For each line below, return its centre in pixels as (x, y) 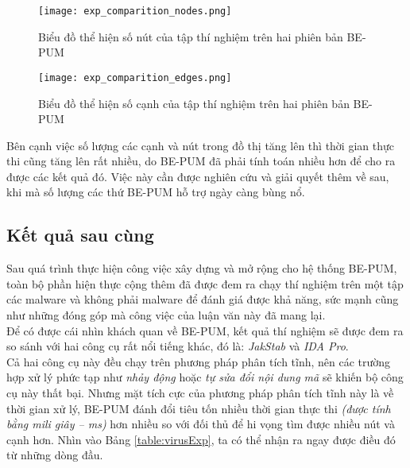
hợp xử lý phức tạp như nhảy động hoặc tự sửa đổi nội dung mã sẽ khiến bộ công (205, 377)
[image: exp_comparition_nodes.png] (135, 11)
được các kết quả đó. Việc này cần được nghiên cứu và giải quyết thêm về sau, (198, 176)
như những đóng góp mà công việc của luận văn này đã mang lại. (166, 315)
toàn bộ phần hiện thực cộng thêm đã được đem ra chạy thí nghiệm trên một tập (205, 283)
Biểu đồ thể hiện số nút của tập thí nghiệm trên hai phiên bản (191, 36)
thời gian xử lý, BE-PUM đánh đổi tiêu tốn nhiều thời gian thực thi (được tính (199, 408)
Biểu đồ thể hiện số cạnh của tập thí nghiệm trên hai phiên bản (194, 103)
